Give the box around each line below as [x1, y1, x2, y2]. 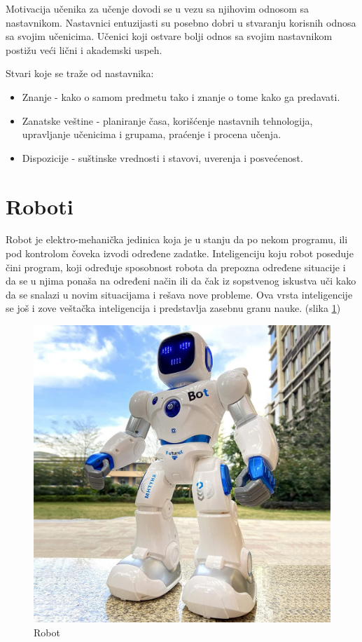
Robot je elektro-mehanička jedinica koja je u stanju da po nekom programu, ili [6, 232, 348, 247]
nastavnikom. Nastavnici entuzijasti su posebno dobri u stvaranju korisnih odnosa [6, 15, 356, 29]
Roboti [6, 191, 74, 220]
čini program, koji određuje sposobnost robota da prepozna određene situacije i [6, 259, 346, 274]
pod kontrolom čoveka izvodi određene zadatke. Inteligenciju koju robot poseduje [6, 246, 354, 261]
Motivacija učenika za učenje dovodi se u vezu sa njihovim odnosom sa [6, 1, 309, 15]
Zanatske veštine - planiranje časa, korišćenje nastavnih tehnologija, [22, 113, 313, 128]
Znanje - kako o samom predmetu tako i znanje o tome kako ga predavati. [22, 89, 340, 104]
